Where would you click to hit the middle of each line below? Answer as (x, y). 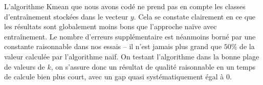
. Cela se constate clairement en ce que (195, 16)
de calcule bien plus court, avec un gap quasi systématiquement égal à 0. (118, 77)
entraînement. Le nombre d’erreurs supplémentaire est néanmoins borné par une (130, 36)
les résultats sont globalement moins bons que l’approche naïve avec (111, 26)
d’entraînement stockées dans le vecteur (66, 16)
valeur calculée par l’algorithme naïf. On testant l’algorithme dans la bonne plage (132, 56)
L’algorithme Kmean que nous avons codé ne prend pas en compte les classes (125, 6)
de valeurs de (25, 66)
